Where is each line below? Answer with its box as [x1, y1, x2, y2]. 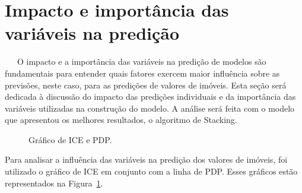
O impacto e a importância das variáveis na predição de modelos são [17, 55, 266, 68]
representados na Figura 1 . [5, 176, 103, 189]
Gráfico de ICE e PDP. [28, 133, 112, 145]
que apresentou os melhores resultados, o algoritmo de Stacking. [5, 113, 237, 126]
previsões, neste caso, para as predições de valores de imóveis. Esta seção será [5, 78, 287, 91]
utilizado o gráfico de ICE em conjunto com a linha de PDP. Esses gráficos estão [5, 165, 298, 178]
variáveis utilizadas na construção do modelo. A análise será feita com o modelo [5, 102, 295, 114]
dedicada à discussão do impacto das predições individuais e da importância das [5, 90, 296, 103]
